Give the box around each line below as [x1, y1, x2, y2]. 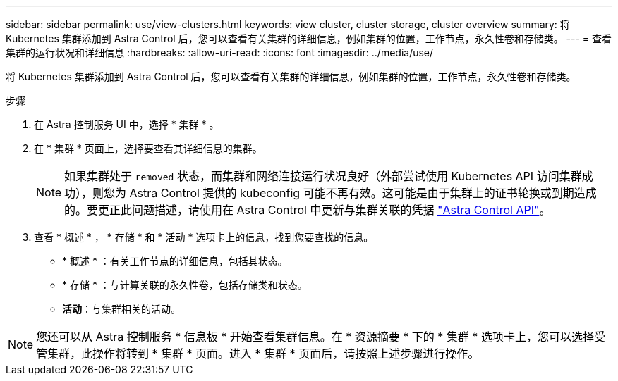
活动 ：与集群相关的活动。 [62, 303, 181, 315]
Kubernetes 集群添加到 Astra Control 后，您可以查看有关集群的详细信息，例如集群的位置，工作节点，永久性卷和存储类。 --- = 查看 [6, 32, 612, 44]
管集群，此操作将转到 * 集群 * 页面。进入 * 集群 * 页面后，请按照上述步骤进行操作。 [36, 346, 480, 361]
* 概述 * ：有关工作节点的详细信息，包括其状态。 [62, 255, 288, 267]
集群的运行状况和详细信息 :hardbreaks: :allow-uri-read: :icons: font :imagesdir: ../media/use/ [6, 46, 434, 58]
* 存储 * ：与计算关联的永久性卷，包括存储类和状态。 [62, 279, 308, 291]
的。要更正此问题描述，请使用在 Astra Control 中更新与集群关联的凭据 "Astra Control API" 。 [64, 203, 551, 217]
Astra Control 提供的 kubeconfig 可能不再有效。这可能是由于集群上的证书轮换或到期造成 [129, 186, 597, 200]
